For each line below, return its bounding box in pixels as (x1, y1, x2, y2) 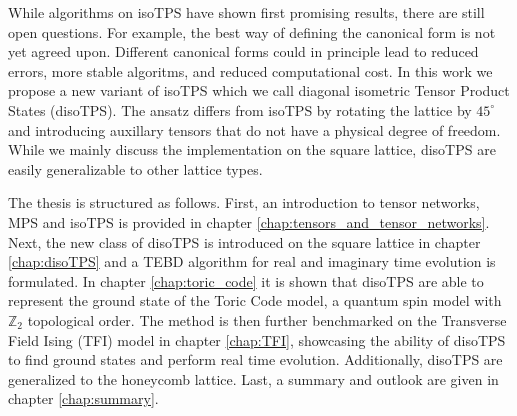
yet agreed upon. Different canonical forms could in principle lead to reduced (8, 41, 479, 62)
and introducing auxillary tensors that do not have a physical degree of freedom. (8, 119, 501, 140)
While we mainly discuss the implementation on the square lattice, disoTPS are (8, 139, 496, 160)
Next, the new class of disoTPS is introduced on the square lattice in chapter (8, 231, 481, 252)
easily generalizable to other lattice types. (8, 158, 263, 179)
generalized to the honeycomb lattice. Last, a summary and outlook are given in (8, 368, 499, 389)
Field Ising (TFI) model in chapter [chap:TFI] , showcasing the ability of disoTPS (8, 329, 506, 350)
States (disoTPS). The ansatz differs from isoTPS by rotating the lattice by (8, 99, 472, 120)
